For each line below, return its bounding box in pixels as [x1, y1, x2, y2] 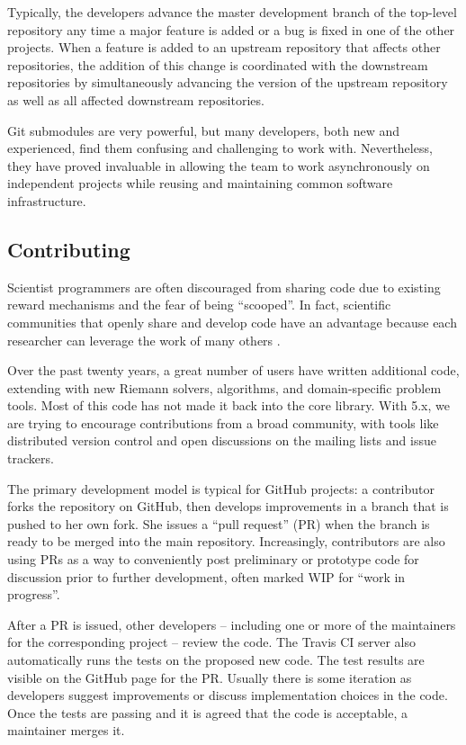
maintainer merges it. [7, 721, 125, 740]
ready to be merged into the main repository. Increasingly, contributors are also [7, 532, 445, 551]
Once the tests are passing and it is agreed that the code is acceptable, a [7, 703, 408, 722]
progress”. [7, 585, 60, 604]
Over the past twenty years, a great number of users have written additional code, [7, 361, 460, 380]
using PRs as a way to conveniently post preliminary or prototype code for [7, 550, 419, 569]
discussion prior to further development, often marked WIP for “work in [7, 567, 406, 586]
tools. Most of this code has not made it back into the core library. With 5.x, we [7, 396, 450, 415]
